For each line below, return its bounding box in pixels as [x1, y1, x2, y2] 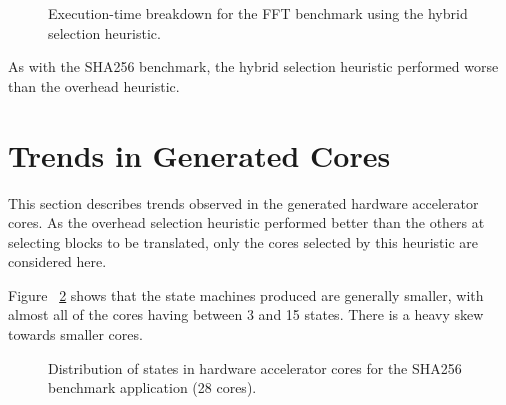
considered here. [8, 251, 107, 272]
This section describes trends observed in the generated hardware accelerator [8, 192, 479, 213]
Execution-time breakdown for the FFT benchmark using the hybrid [48, 3, 468, 23]
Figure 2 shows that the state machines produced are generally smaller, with [8, 284, 484, 305]
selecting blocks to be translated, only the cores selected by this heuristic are [8, 231, 479, 252]
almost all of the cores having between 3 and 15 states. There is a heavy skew [8, 304, 484, 325]
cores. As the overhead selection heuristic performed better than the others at [8, 212, 485, 233]
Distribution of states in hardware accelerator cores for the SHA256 [48, 357, 462, 378]
